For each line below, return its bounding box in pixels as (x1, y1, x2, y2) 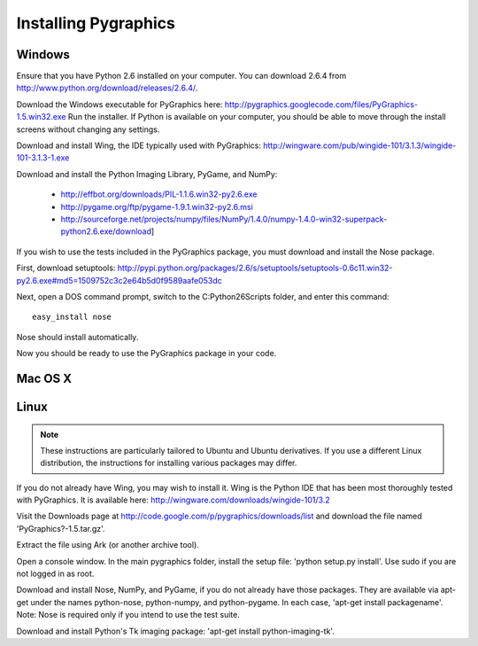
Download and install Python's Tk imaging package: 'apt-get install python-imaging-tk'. (16, 626, 335, 636)
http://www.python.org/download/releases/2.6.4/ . (16, 82, 198, 93)
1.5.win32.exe (16, 112, 66, 122)
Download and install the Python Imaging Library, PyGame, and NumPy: (16, 168, 278, 179)
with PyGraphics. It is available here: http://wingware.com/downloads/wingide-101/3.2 (16, 494, 331, 505)
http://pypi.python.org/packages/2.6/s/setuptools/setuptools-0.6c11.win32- (117, 262, 393, 274)
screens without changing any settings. (16, 124, 160, 135)
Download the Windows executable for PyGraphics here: (16, 98, 223, 110)
